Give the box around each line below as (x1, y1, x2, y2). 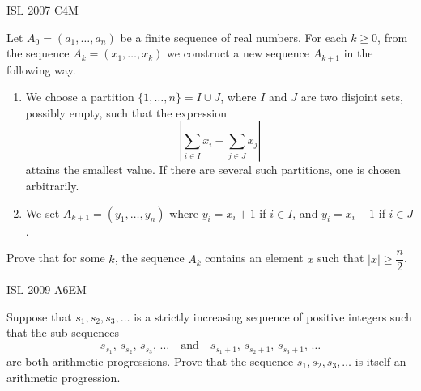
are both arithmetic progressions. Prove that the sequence (6, 352, 294, 369)
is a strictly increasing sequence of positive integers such (134, 308, 412, 325)
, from (377, 28, 408, 45)
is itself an (355, 352, 406, 369)
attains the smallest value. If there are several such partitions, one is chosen (25, 161, 401, 178)
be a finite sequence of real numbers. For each (120, 28, 347, 45)
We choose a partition (25, 88, 134, 105)
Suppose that (6, 308, 72, 325)
